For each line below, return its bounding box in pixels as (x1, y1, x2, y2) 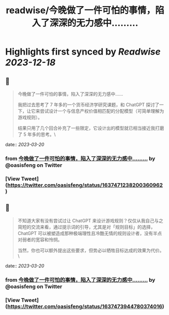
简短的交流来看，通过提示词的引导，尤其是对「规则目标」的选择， (17, 223, 155, 230)
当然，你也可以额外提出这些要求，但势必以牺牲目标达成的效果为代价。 (17, 247, 164, 253)
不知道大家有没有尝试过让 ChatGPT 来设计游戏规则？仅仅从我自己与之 (17, 217, 163, 223)
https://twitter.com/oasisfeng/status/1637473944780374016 (7, 303, 163, 310)
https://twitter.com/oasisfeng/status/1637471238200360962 (7, 182, 163, 189)
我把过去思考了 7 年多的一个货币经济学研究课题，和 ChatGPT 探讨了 (17, 102, 159, 108)
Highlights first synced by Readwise (5, 46, 161, 58)
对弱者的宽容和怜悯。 (17, 236, 62, 243)
